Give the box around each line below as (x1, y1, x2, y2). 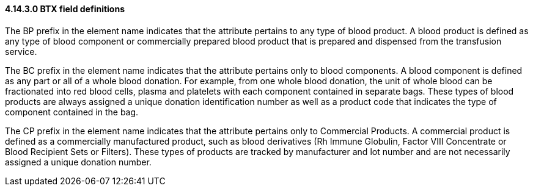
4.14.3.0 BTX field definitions (5, 4, 125, 14)
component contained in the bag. (5, 106, 139, 117)
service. (5, 46, 37, 57)
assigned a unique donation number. (5, 156, 152, 167)
